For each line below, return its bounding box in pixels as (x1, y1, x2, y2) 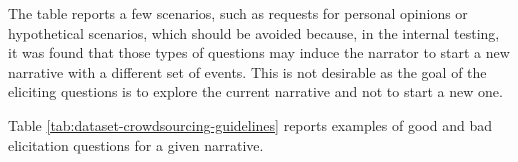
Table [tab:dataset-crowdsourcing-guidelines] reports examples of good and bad (8, 114, 492, 135)
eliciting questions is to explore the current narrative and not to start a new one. (8, 81, 503, 102)
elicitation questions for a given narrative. (8, 134, 264, 155)
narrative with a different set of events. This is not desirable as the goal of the (8, 61, 487, 82)
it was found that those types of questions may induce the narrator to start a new (8, 42, 510, 63)
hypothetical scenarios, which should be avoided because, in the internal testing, (8, 22, 500, 43)
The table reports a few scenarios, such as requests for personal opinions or (8, 3, 468, 23)
